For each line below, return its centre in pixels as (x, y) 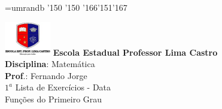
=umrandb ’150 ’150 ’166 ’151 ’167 (66, 7)
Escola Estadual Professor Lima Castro (135, 52)
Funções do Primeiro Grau (54, 99)
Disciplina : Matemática (50, 64)
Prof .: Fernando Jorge (46, 75)
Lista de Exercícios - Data (63, 87)
